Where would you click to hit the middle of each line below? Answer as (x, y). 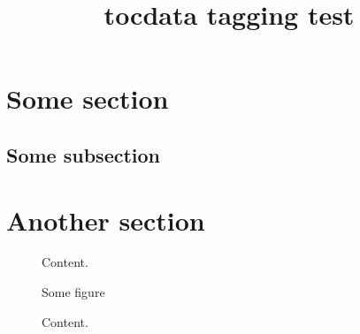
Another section (106, 220)
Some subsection (84, 154)
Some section (88, 99)
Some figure (73, 292)
